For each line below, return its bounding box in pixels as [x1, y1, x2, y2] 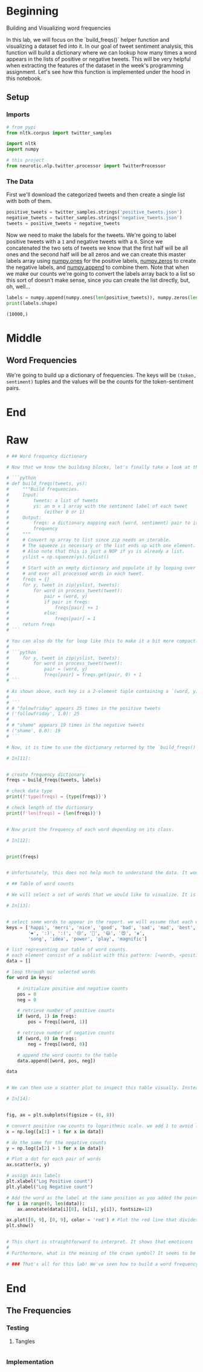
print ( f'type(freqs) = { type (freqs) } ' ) [6, 794, 107, 800]
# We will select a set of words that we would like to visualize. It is [6, 892, 196, 898]
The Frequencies [6, 1305, 71, 1316]
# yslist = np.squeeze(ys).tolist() [6, 554, 110, 560]
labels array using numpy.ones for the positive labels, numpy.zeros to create [6, 257, 196, 264]
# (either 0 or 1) [6, 509, 85, 515]
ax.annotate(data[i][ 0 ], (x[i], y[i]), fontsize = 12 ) [17, 1206, 153, 1212]
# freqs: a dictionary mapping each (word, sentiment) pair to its [6, 520, 201, 526]
